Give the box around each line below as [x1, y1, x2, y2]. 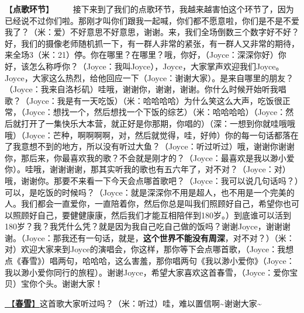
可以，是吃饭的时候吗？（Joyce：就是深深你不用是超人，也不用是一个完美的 [5, 186, 295, 198]
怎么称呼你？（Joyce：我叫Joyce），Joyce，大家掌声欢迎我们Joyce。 [29, 60, 284, 72]
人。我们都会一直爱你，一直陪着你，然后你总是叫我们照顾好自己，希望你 [5, 197, 283, 210]
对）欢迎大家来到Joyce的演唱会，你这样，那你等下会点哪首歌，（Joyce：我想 [5, 243, 294, 255]
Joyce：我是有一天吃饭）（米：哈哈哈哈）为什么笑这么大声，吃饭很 [29, 94, 282, 106]
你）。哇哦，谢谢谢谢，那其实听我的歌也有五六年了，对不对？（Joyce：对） [5, 163, 291, 175]
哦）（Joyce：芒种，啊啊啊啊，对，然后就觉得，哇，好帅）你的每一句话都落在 [5, 128, 299, 141]
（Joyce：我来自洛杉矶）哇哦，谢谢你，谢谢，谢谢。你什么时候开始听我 [5, 83, 278, 95]
